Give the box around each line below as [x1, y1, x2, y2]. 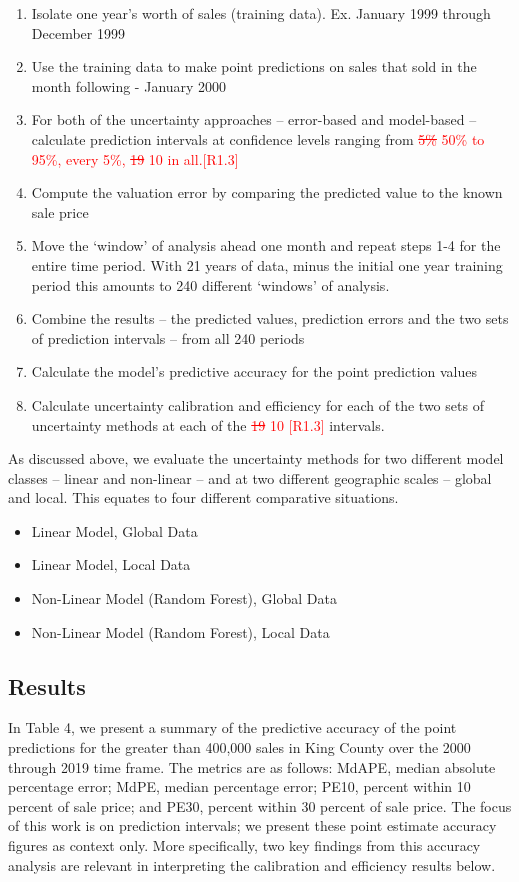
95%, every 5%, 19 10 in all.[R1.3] [31, 148, 239, 169]
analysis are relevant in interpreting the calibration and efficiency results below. [8, 854, 496, 875]
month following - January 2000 [31, 75, 227, 96]
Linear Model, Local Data [31, 554, 191, 575]
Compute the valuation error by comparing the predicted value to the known [31, 182, 503, 203]
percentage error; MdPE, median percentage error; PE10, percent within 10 [8, 776, 471, 797]
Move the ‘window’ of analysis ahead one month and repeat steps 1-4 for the [31, 235, 501, 256]
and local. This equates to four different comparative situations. [8, 487, 399, 508]
